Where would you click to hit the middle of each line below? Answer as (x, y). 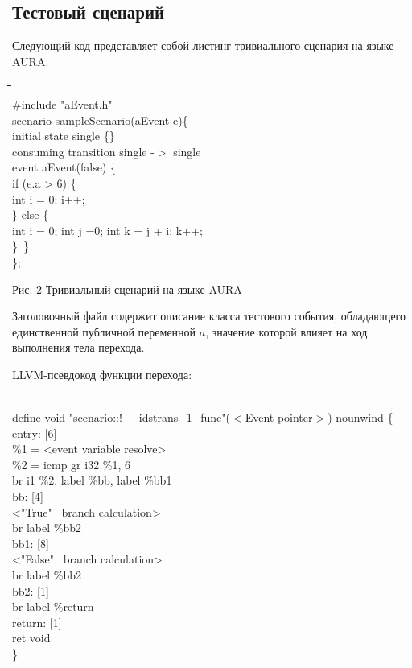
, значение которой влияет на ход (286, 331)
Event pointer (279, 417)
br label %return (53, 606)
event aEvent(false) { (64, 167)
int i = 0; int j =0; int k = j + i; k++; (107, 230)
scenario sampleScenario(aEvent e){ (100, 120)
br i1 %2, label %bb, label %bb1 (92, 480)
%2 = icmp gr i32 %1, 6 (72, 464)
